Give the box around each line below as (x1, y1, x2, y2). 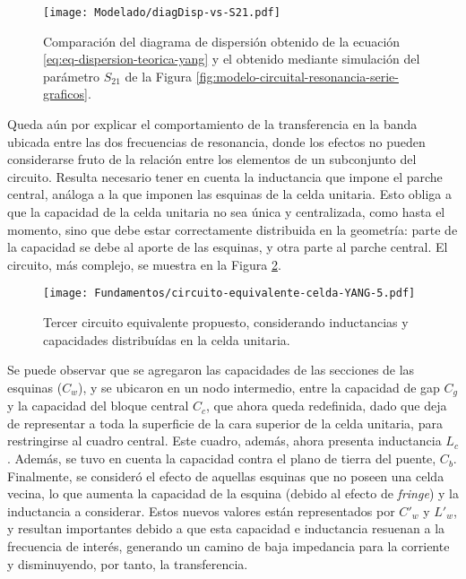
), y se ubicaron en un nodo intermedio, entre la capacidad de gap (78, 377, 440, 396)
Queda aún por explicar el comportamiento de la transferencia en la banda (7, 115, 418, 134)
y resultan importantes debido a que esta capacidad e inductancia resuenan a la (7, 519, 445, 538)
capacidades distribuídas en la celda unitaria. (43, 330, 290, 349)
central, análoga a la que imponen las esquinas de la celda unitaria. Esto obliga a (7, 185, 453, 203)
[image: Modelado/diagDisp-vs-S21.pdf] (43, 6, 280, 19)
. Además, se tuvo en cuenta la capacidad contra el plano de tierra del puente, (7, 449, 436, 468)
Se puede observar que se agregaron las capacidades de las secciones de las (7, 360, 415, 379)
